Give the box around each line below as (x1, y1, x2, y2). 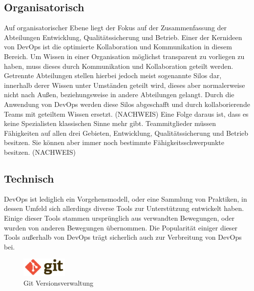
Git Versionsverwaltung (23, 277, 94, 288)
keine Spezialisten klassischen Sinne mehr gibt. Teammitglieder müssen (4, 118, 216, 128)
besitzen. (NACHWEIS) (4, 146, 76, 157)
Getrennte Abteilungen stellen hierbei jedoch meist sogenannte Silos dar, (4, 70, 222, 81)
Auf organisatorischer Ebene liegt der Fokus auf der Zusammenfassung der (4, 22, 227, 33)
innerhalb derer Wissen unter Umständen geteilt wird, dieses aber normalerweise (4, 80, 245, 90)
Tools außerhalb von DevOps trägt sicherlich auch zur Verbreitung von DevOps (4, 232, 242, 242)
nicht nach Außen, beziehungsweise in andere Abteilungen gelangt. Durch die (4, 89, 234, 100)
